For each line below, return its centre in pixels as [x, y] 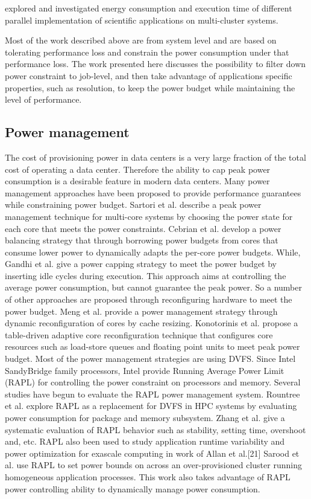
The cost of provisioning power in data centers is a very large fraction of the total [155, 157]
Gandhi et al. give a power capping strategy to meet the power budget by [141, 264]
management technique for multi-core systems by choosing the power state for [149, 216]
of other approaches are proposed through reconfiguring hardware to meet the [149, 299]
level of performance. [43, 99]
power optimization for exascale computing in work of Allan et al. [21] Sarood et [152, 453]
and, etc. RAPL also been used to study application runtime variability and [145, 441]
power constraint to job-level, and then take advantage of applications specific [149, 75]
